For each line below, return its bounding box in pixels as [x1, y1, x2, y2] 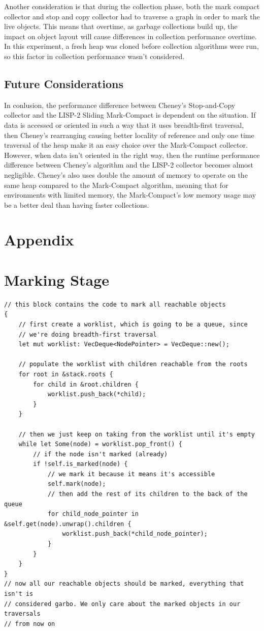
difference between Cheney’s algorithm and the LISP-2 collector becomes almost [4, 159, 254, 170]
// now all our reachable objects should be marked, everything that [4, 580, 244, 588]
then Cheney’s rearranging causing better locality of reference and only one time [4, 129, 254, 140]
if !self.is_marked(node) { [33, 460, 128, 468]
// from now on [4, 620, 55, 627]
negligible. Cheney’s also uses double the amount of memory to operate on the [4, 169, 248, 180]
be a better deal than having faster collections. [4, 199, 149, 210]
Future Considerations [4, 75, 123, 91]
